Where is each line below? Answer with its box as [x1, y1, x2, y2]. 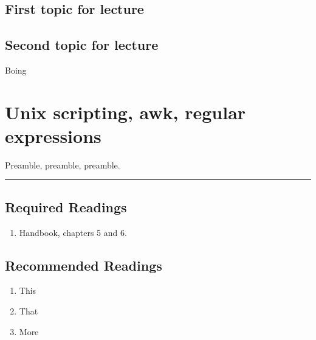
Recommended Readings [5, 255, 162, 274]
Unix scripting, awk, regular [5, 99, 246, 124]
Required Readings [5, 197, 127, 216]
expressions [5, 123, 101, 148]
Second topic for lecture [5, 35, 159, 54]
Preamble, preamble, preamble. [5, 158, 120, 171]
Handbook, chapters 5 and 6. [19, 226, 127, 238]
